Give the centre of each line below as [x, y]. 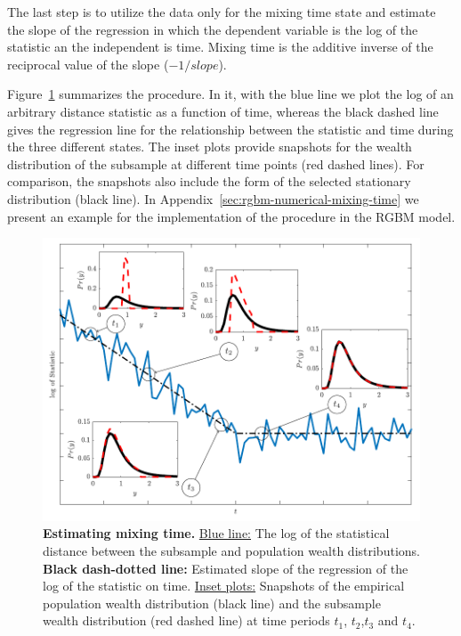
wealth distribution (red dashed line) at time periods [186, 620]
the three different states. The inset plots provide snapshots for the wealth [210, 147]
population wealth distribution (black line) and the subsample [212, 603]
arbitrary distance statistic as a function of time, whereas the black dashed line [223, 111]
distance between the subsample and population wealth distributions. [231, 551]
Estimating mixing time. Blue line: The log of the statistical [216, 533]
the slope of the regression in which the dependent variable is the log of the [213, 29]
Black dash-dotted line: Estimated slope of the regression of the [226, 568]
